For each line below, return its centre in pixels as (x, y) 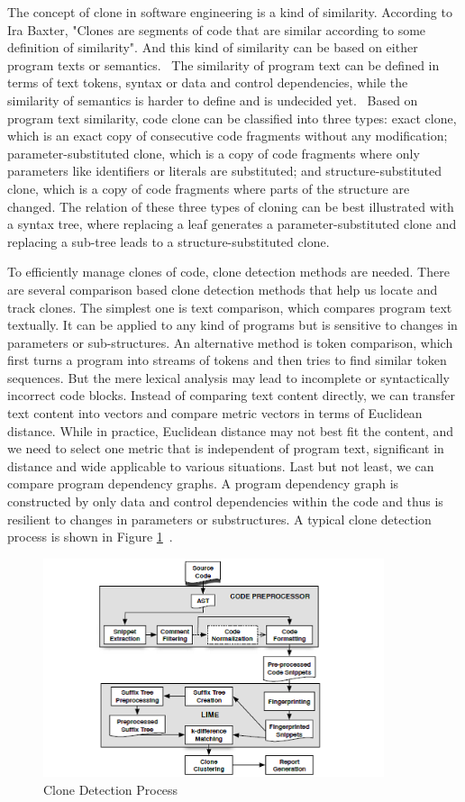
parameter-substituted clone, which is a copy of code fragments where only (214, 153)
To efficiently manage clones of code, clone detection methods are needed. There (228, 272)
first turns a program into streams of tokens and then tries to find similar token (227, 360)
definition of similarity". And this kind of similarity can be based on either (213, 47)
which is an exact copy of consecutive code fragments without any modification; (228, 136)
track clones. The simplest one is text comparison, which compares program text (230, 307)
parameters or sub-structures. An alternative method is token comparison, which (230, 342)
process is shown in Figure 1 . (90, 537)
